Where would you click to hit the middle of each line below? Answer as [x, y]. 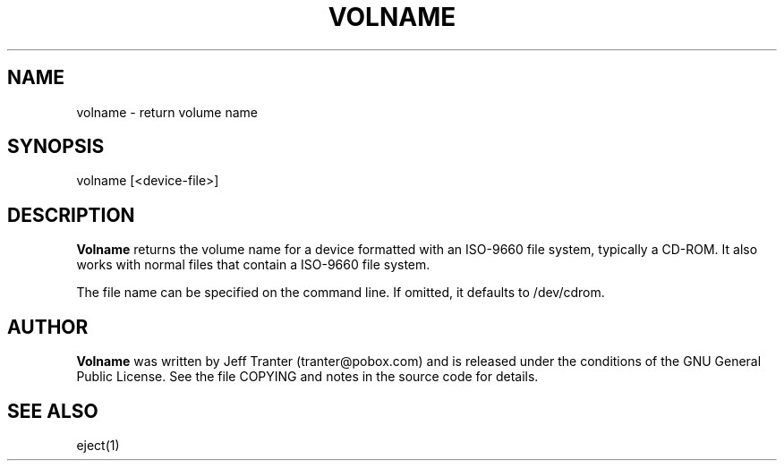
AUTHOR [48, 327]
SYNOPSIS [56, 147]
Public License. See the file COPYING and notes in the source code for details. [307, 377]
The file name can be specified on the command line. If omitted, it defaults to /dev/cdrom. [341, 293]
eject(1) [98, 445]
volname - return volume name [167, 112]
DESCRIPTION [71, 215]
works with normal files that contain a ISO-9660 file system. [253, 265]
